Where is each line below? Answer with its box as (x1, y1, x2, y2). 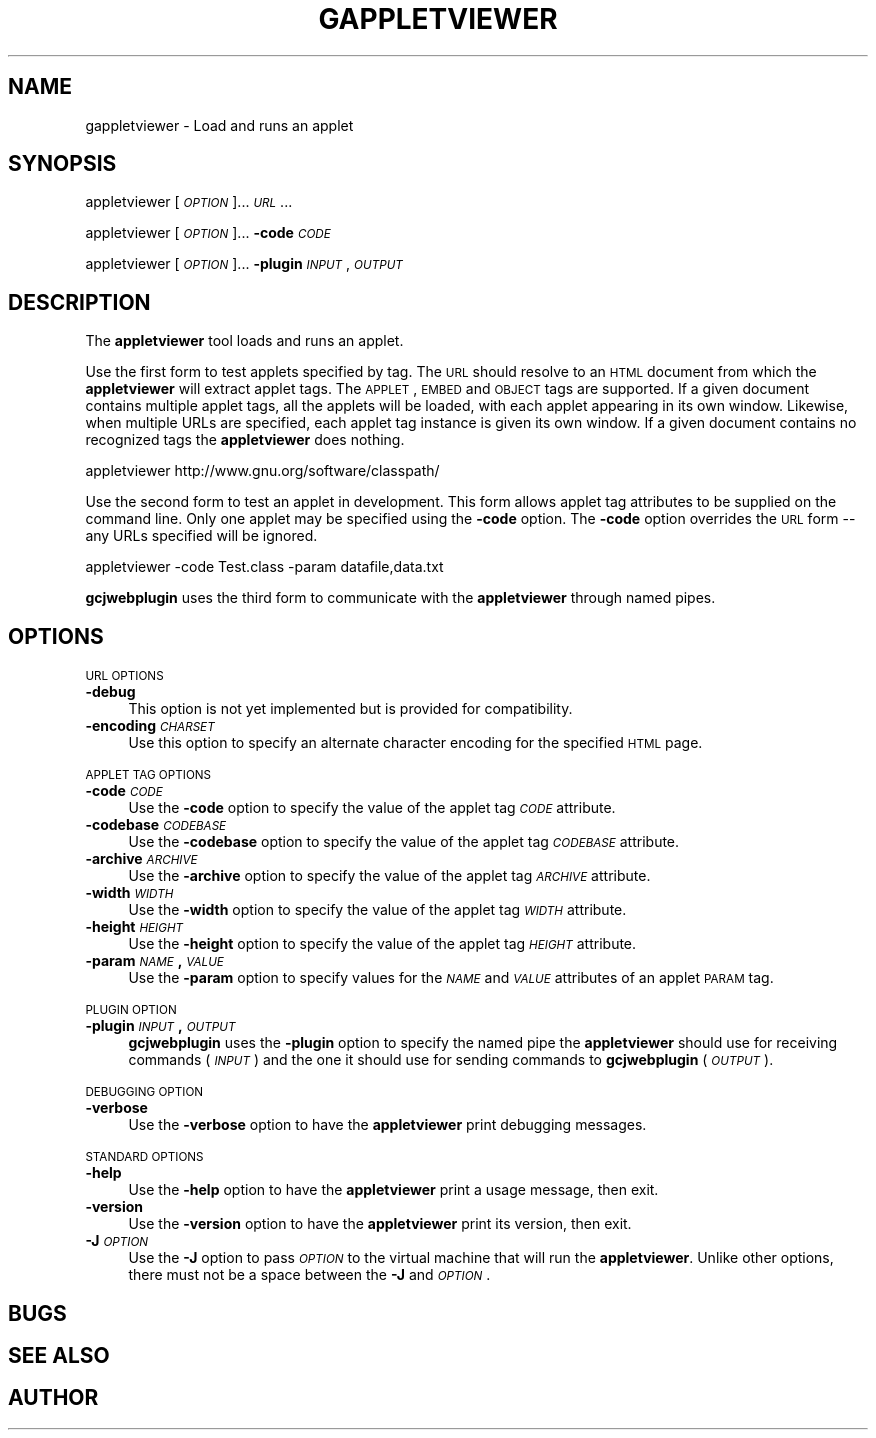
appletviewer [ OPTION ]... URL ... (85, 193, 293, 211)
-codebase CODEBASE (85, 816, 227, 834)
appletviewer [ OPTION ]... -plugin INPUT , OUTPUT (85, 255, 403, 273)
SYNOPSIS (8, 151, 117, 177)
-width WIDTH (85, 884, 174, 902)
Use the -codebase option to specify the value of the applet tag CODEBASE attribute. (128, 833, 680, 851)
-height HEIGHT (85, 918, 184, 936)
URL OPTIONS (85, 669, 164, 684)
